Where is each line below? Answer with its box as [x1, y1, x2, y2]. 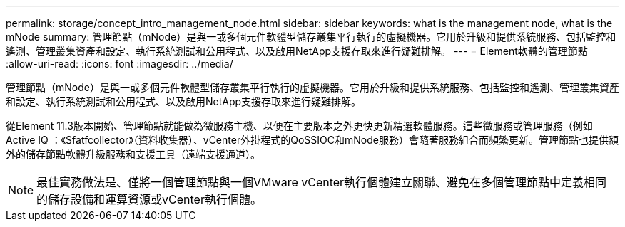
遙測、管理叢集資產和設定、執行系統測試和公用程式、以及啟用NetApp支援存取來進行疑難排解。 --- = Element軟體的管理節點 [6, 45, 588, 57]
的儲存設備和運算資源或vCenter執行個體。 [36, 192, 262, 206]
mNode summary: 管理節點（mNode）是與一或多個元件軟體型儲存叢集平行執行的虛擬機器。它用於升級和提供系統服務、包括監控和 [6, 31, 616, 43]
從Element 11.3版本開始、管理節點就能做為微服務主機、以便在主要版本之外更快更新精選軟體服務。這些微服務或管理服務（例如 [6, 120, 593, 132]
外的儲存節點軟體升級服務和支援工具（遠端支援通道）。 [6, 148, 260, 160]
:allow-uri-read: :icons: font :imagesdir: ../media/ [6, 58, 233, 70]
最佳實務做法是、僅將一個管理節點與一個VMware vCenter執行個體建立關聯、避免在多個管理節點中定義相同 [36, 175, 607, 189]
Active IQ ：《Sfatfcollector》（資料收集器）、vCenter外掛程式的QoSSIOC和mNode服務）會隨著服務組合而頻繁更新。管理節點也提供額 [6, 134, 619, 146]
